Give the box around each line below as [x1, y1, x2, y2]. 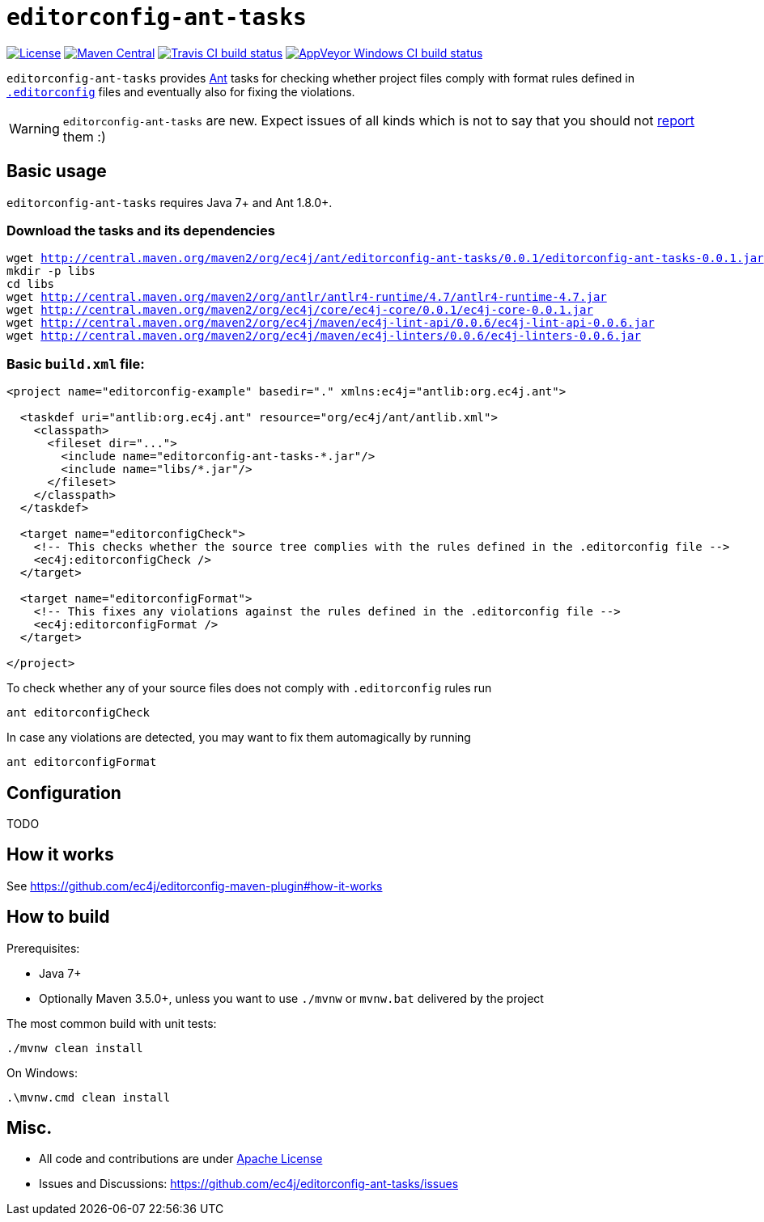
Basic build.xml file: [6, 355, 145, 372]
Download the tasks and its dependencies [6, 222, 275, 239]
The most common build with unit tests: [6, 1016, 217, 1030]
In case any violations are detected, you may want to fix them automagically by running [6, 730, 471, 745]
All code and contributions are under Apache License [39, 1152, 323, 1166]
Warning [9, 120, 60, 137]
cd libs [6, 277, 55, 291]
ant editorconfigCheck [6, 706, 151, 720]
